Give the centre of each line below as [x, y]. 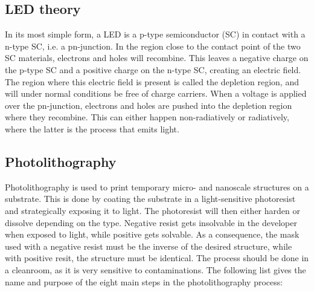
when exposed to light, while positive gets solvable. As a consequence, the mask [152, 234]
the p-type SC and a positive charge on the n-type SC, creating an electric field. [153, 69]
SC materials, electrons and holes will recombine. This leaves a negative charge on [157, 58]
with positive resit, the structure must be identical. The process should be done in [157, 258]
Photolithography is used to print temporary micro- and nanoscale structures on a [157, 187]
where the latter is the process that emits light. [92, 128]
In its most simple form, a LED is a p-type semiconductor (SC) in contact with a [155, 34]
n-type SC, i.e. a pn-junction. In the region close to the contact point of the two [153, 46]
